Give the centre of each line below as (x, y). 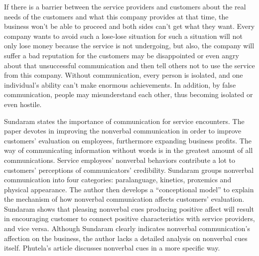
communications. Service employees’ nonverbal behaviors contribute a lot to (120, 160)
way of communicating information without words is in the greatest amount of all (129, 150)
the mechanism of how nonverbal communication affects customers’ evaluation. (124, 199)
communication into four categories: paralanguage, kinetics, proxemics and (118, 180)
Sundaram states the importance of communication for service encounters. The (124, 121)
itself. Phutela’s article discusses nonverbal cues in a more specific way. (112, 248)
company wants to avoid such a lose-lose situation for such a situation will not (123, 36)
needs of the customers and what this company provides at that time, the (116, 16)
